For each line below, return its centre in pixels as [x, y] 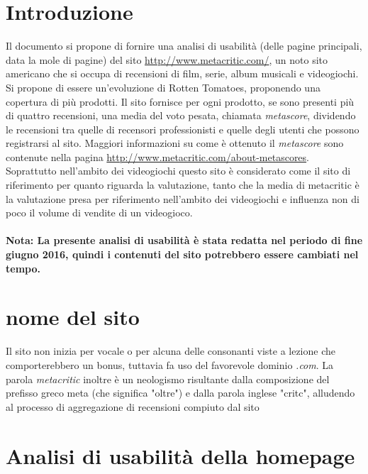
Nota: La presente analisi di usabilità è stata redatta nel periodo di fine [184, 240]
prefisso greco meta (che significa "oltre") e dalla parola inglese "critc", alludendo [180, 393]
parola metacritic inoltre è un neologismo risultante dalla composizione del [168, 379]
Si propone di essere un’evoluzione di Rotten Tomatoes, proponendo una [163, 87]
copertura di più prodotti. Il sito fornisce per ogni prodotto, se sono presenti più [180, 101]
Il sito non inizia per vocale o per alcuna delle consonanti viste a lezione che [171, 351]
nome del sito [73, 317]
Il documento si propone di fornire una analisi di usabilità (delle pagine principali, [184, 46]
